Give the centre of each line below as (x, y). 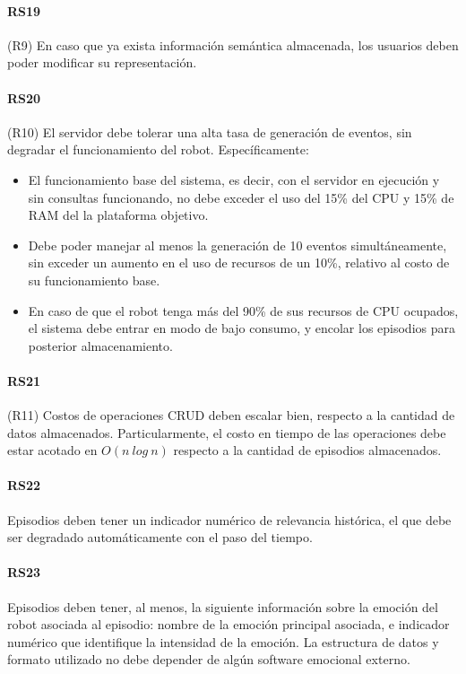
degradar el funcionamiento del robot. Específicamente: (158, 149)
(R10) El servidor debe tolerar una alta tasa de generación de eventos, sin (210, 131)
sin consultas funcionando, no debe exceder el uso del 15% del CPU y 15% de (241, 197)
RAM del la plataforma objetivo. (118, 215)
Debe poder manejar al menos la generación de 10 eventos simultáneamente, (237, 245)
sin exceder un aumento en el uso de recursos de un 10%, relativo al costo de (239, 263)
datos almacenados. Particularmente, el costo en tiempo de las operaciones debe (227, 432)
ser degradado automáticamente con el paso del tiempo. (160, 537)
